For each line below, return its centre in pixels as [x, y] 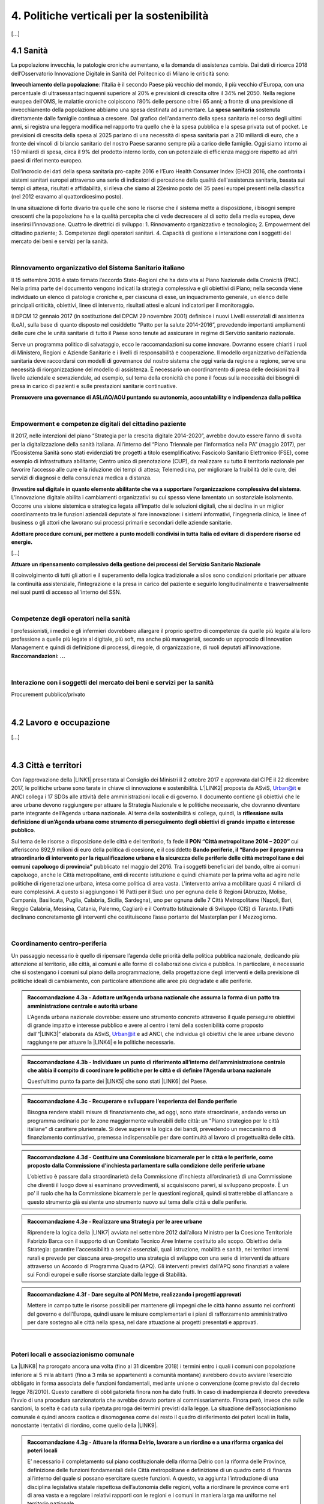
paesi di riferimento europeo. [47, 160]
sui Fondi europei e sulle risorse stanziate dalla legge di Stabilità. [107, 1275]
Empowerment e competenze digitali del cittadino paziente [99, 424]
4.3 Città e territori [46, 765]
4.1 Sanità [29, 51]
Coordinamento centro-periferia [59, 943]
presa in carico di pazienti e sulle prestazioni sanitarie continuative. [94, 386]
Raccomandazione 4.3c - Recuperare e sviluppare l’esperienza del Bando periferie [132, 1101]
